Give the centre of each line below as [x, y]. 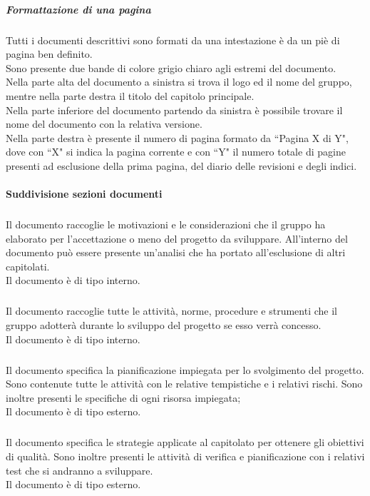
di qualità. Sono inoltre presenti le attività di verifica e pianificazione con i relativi [185, 456]
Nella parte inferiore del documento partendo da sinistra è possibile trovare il [174, 110]
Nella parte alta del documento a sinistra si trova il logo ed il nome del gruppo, [179, 82]
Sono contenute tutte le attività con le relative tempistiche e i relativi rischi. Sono [184, 384]
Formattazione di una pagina [78, 9]
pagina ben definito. [49, 54]
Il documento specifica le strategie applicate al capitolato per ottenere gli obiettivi [185, 442]
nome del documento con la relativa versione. [104, 124]
